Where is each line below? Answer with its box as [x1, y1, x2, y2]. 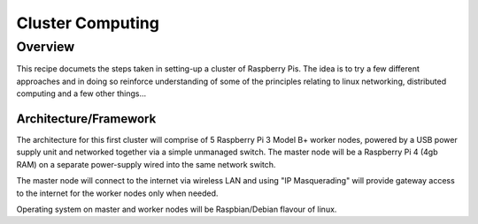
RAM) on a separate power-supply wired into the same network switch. [16, 159, 276, 169]
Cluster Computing [16, 13, 159, 33]
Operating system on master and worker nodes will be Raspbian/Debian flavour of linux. [16, 204, 337, 215]
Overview [16, 39, 75, 55]
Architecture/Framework [16, 111, 157, 126]
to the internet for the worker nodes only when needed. [16, 188, 219, 198]
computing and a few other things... [16, 88, 147, 99]
